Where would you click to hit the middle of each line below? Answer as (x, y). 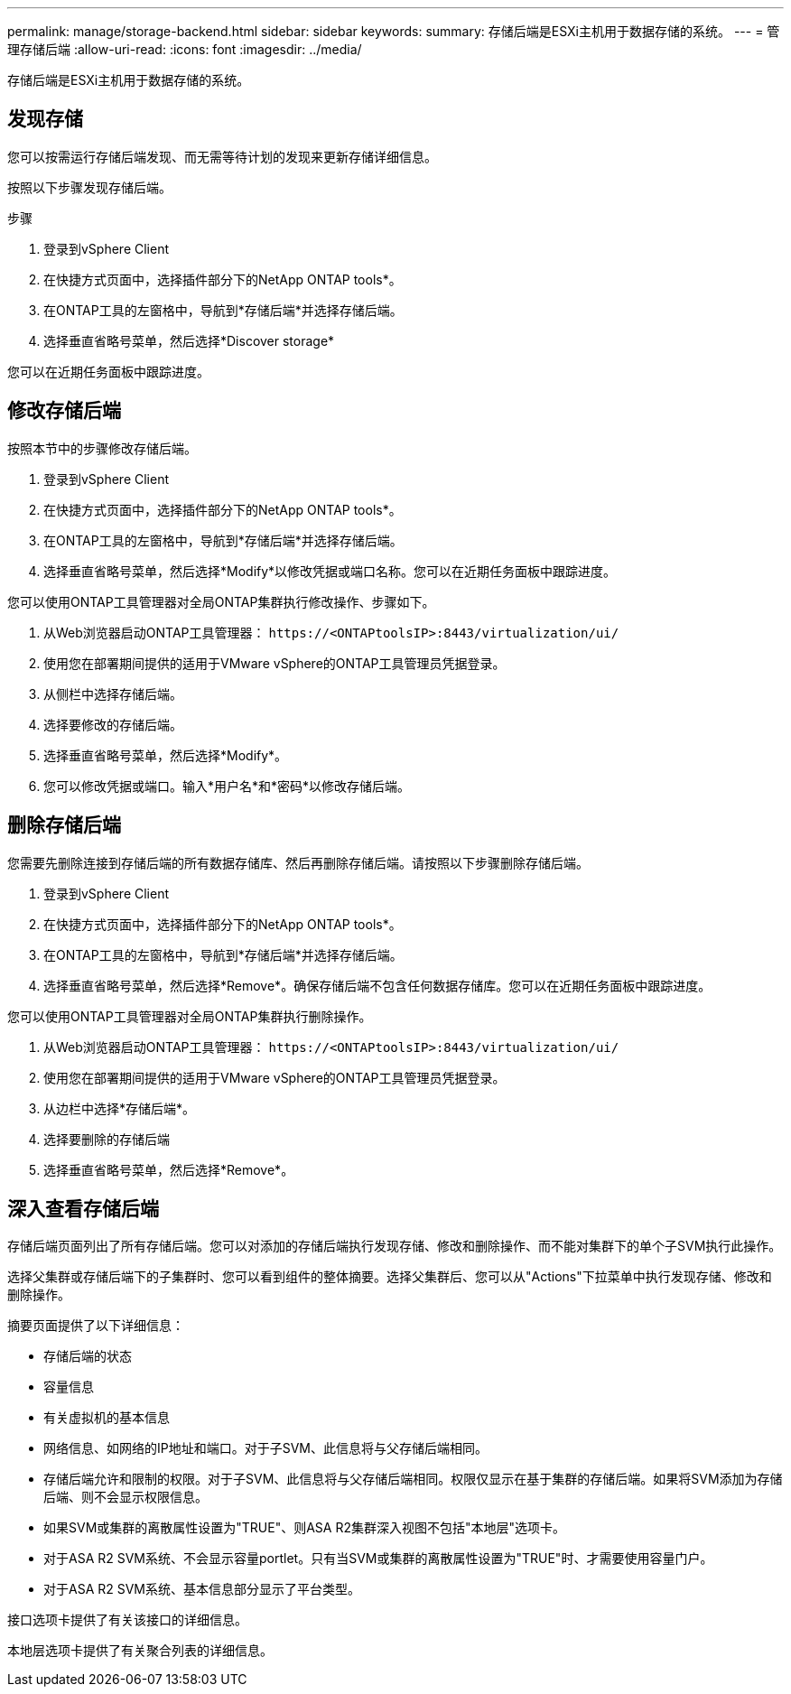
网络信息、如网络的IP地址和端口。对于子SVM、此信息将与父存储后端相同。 (265, 1448)
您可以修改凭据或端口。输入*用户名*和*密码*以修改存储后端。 (227, 786)
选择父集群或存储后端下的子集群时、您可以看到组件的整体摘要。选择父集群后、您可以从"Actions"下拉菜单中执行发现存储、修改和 (390, 1277)
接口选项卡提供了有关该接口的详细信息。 (127, 1620)
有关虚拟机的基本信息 (107, 1418)
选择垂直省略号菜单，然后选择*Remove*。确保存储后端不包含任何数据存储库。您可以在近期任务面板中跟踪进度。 (377, 985)
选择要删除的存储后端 (107, 1139)
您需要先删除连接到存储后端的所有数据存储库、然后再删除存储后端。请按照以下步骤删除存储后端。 (298, 862)
